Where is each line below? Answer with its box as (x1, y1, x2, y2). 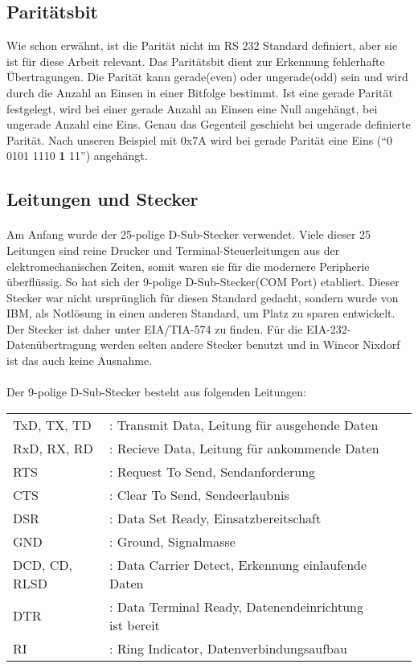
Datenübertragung (6, 336, 96, 353)
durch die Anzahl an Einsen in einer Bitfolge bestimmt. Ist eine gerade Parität (6, 84, 393, 100)
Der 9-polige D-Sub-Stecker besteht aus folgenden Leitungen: (6, 383, 306, 400)
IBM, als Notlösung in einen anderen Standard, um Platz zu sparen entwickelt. (6, 305, 395, 322)
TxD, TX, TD (13, 415, 92, 434)
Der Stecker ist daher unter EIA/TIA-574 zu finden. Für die (6, 320, 303, 337)
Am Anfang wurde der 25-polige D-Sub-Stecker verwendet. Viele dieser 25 (6, 226, 371, 243)
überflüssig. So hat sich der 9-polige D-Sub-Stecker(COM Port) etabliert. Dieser (6, 273, 400, 290)
